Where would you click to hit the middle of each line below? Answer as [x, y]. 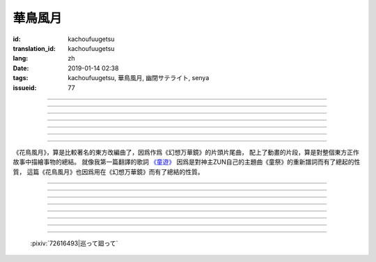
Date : [21, 68]
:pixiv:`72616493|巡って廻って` [74, 243]
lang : [21, 59]
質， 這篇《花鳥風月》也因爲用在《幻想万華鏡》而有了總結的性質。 [108, 171]
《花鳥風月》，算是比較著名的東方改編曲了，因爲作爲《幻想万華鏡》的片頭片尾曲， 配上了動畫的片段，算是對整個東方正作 [186, 152]
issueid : [25, 88]
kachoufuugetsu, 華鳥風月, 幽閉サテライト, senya [139, 78]
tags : [21, 78]
